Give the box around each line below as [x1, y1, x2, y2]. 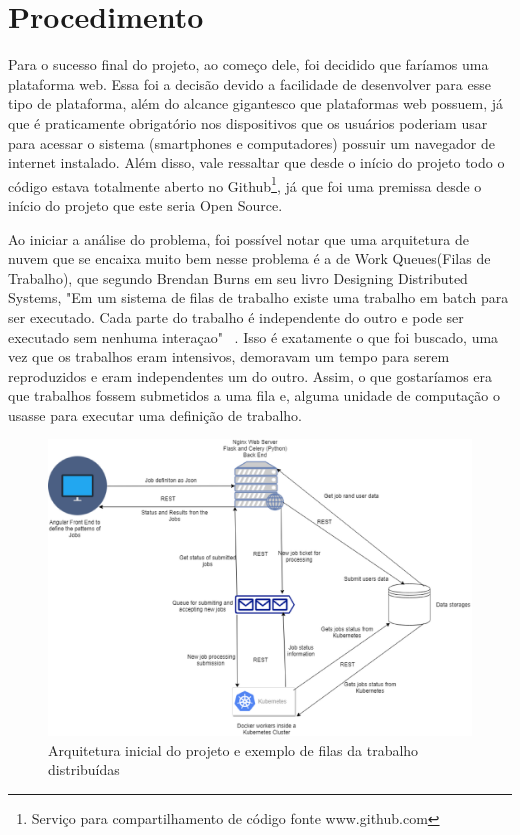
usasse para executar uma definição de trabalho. [8, 404, 302, 425]
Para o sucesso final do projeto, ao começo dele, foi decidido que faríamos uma [8, 54, 489, 75]
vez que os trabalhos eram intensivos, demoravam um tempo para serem [8, 346, 450, 367]
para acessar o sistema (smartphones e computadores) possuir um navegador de [8, 132, 495, 153]
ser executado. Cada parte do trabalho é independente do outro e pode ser [8, 306, 464, 327]
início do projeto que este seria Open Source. [8, 194, 283, 215]
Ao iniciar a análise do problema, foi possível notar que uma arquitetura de [8, 228, 469, 249]
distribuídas [48, 759, 120, 780]
